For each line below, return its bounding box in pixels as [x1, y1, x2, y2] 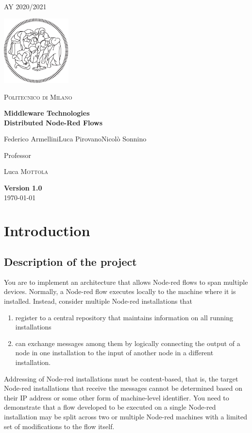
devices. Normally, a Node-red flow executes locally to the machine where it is [4, 286, 236, 296]
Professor [4, 150, 32, 160]
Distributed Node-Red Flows [4, 117, 103, 127]
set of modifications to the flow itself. [4, 421, 115, 431]
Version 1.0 [4, 183, 42, 193]
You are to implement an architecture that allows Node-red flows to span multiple [4, 277, 248, 287]
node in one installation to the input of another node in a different [15, 347, 214, 358]
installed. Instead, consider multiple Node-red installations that [4, 296, 192, 306]
